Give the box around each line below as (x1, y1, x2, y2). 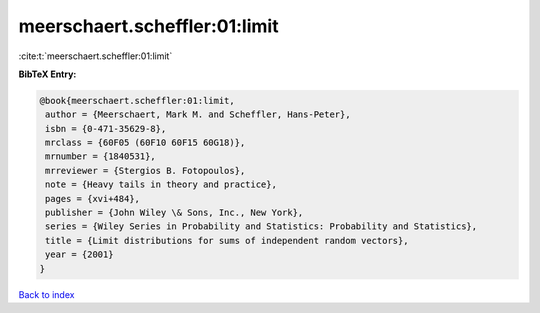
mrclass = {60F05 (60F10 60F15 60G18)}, (45, 137, 246, 149)
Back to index (18, 288, 75, 300)
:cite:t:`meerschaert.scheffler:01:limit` (18, 50, 173, 62)
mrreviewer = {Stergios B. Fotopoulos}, (45, 165, 246, 176)
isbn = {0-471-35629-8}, (45, 123, 167, 134)
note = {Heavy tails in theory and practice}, (45, 179, 277, 190)
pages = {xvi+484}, (45, 193, 140, 204)
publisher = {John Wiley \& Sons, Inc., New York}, (45, 207, 304, 219)
